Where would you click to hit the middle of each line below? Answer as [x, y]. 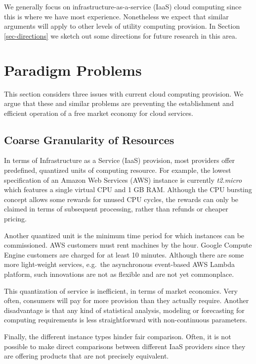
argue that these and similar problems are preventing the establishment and [119, 103]
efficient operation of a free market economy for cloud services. [99, 113]
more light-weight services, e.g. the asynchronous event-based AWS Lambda [119, 264]
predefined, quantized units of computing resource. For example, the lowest [118, 170]
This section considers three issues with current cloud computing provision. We [124, 93]
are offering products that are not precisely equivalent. [86, 356]
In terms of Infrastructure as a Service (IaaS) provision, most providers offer [120, 160]
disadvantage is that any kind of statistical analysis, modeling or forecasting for [124, 310]
